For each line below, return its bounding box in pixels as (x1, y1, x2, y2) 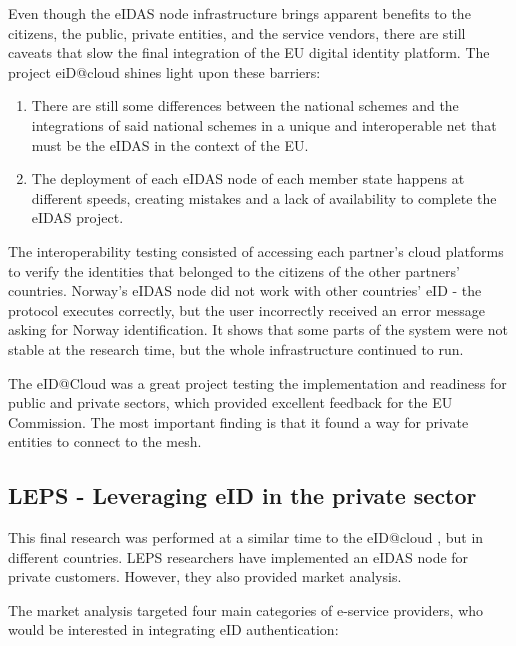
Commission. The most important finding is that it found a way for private (8, 411, 469, 432)
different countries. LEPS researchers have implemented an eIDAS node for (8, 546, 469, 567)
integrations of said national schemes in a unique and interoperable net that (31, 114, 497, 135)
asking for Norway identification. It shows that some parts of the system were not (8, 319, 508, 340)
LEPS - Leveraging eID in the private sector (8, 480, 477, 511)
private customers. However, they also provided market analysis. (8, 566, 402, 587)
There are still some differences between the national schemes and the (31, 95, 459, 116)
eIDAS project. (31, 207, 124, 228)
